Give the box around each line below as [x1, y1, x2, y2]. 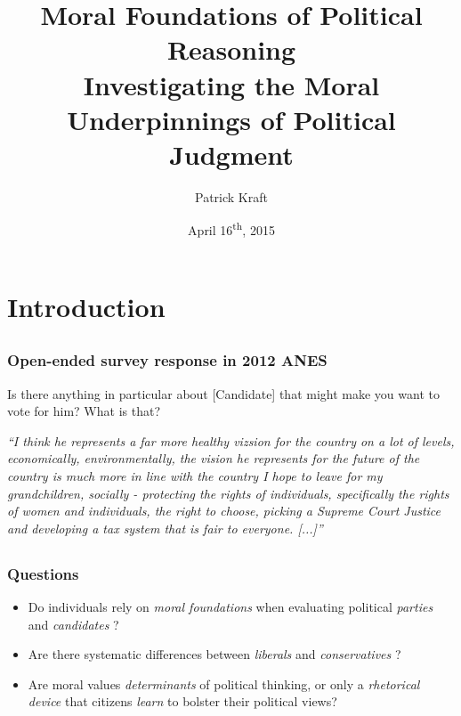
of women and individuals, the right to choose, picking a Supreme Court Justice [7, 501, 441, 520]
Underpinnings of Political [67, 101, 396, 137]
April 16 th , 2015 [188, 218, 275, 240]
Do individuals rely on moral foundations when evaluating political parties [28, 598, 433, 616]
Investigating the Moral [83, 66, 380, 102]
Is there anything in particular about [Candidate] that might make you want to [7, 384, 440, 403]
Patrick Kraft [195, 187, 268, 206]
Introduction [7, 288, 166, 324]
